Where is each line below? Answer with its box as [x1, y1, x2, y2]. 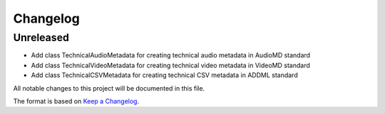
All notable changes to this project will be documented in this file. [13, 84, 205, 92]
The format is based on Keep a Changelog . [13, 96, 139, 106]
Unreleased [13, 31, 69, 44]
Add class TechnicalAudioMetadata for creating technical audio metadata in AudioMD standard [31, 51, 310, 59]
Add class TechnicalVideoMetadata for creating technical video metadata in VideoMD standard [31, 61, 310, 69]
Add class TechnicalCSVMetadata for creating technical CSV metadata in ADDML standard [31, 71, 299, 79]
